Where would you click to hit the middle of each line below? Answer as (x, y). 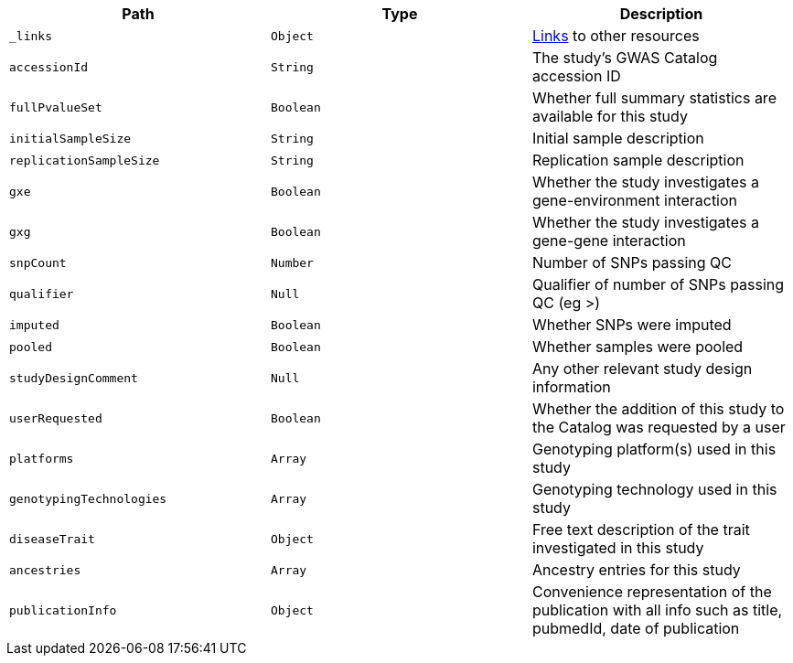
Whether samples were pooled (638, 347)
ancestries (45, 570)
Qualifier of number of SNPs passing (658, 284)
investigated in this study (618, 548)
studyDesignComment (74, 378)
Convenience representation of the (652, 592)
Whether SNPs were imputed (632, 325)
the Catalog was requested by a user (659, 427)
